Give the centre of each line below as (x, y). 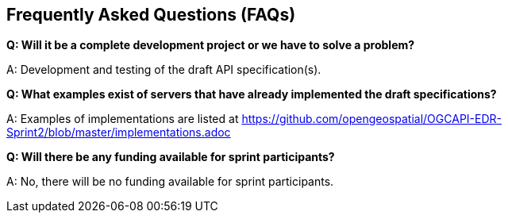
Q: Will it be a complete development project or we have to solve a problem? (211, 45)
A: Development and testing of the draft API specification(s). (164, 70)
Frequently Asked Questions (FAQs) (151, 15)
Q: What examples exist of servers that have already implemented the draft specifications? (252, 94)
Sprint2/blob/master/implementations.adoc (119, 133)
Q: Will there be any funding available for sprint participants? (171, 157)
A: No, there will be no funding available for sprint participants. (170, 182)
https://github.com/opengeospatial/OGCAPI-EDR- (371, 119)
